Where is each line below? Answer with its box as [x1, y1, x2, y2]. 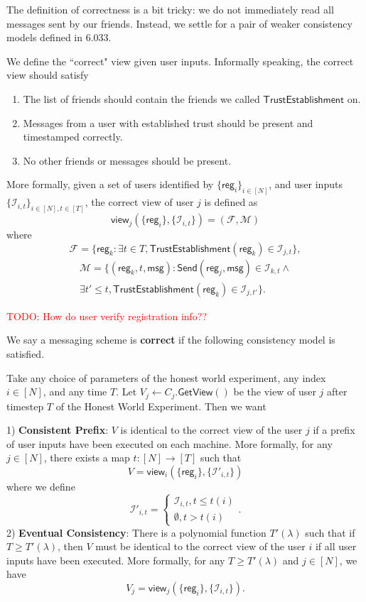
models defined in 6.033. [6, 30, 112, 45]
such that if [305, 525, 355, 540]
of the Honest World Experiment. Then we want [55, 398, 267, 413]
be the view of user [233, 384, 316, 399]
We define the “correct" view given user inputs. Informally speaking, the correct [6, 53, 354, 68]
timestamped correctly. [23, 129, 123, 144]
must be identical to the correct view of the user [95, 539, 306, 554]
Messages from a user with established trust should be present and [23, 115, 313, 130]
